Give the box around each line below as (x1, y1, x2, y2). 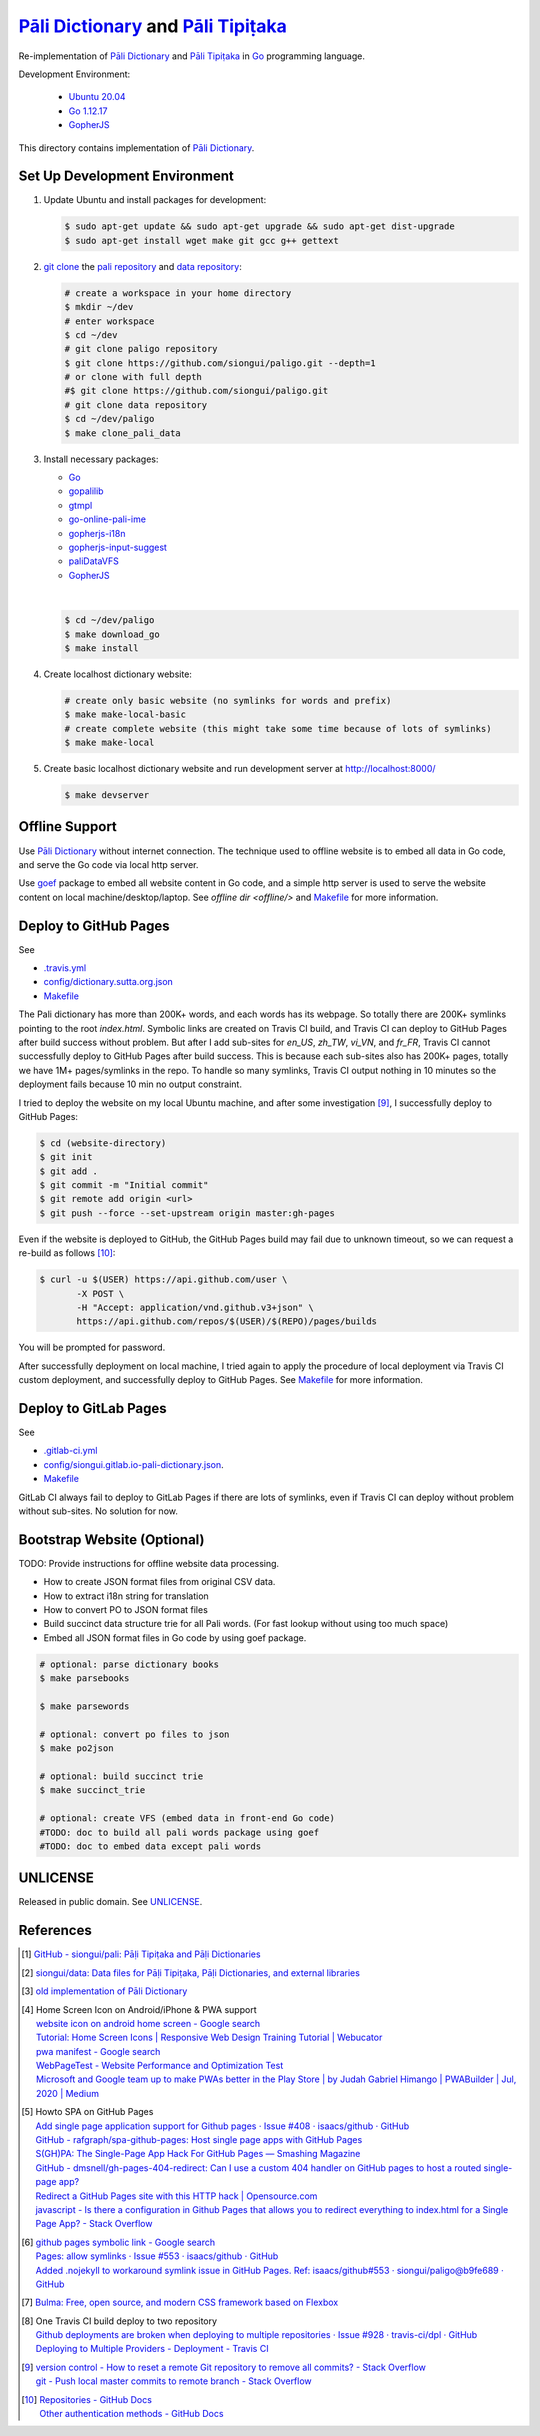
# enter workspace (64, 315, 155, 327)
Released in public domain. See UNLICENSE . (18, 1896, 203, 1908)
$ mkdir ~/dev (64, 301, 134, 313)
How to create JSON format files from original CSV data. (43, 1576, 276, 1588)
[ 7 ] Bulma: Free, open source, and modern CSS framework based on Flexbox (21, 2296, 339, 2309)
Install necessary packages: (43, 453, 159, 465)
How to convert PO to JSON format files (43, 1604, 209, 1616)
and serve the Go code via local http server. (18, 858, 199, 870)
